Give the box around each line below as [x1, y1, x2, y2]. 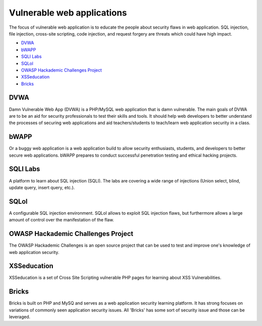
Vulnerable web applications [9, 7, 127, 18]
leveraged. [9, 314, 31, 320]
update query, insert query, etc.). [9, 184, 75, 190]
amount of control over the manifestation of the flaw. [9, 217, 114, 223]
